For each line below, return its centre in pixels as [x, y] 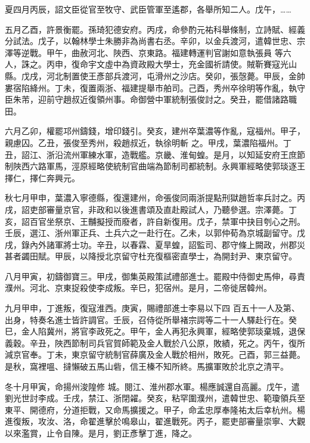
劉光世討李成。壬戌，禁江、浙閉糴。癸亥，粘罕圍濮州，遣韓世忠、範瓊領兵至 [155, 398]
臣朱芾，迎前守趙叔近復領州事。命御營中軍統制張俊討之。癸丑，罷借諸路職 [151, 99]
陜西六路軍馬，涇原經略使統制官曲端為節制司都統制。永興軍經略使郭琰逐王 [159, 166]
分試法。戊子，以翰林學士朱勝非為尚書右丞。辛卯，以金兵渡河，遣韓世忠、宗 [155, 41]
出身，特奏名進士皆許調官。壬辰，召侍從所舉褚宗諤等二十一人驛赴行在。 [147, 319]
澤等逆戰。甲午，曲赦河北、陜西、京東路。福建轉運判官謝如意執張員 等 [144, 52]
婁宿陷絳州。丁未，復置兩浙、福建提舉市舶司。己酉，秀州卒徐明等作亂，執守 [155, 87]
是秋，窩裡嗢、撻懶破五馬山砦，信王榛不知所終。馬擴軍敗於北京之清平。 [147, 366]
